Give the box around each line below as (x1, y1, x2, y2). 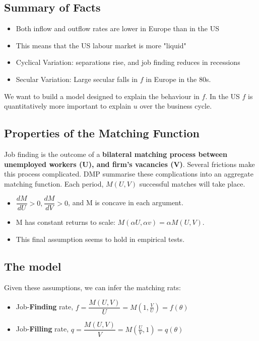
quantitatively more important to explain (4, 101, 132, 111)
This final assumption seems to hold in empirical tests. (16, 234, 185, 244)
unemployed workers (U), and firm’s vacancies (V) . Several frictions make (4, 158, 255, 169)
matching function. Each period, (4, 178, 104, 189)
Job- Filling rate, (16, 323, 69, 334)
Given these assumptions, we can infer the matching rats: (4, 282, 181, 292)
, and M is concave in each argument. (68, 197, 183, 208)
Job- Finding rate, (16, 301, 74, 312)
